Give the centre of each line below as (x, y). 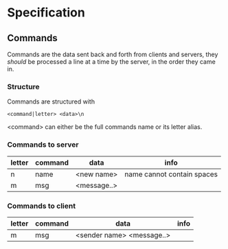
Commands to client (42, 206)
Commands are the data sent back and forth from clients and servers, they (113, 54)
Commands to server (43, 145)
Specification (46, 13)
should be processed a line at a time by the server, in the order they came (112, 62)
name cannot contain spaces (171, 174)
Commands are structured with (51, 102)
